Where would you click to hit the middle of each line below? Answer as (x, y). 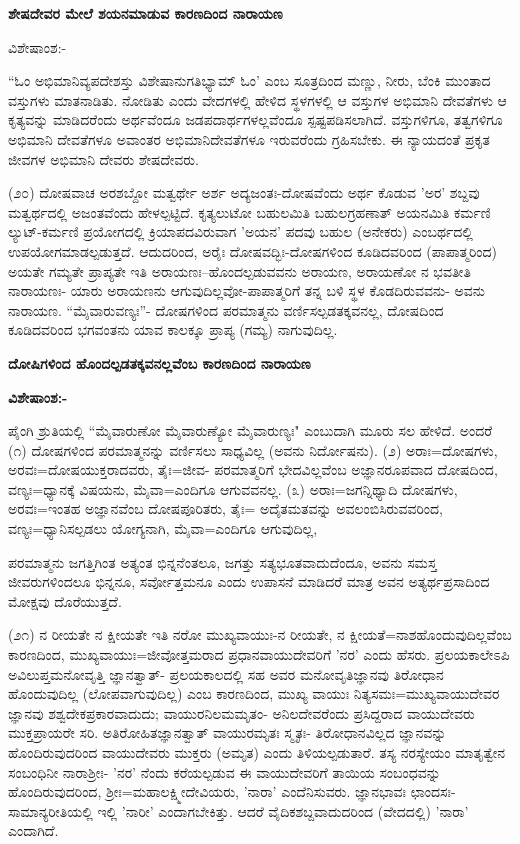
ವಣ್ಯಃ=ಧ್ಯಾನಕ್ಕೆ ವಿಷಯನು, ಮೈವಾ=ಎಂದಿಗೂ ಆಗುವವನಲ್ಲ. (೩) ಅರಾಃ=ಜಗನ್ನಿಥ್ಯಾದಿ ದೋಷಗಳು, (233, 488)
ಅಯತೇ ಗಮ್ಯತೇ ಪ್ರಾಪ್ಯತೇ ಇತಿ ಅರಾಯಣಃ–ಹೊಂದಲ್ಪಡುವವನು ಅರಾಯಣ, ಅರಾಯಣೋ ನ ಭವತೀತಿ (239, 270)
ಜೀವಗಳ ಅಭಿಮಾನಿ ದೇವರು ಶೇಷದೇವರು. (103, 158)
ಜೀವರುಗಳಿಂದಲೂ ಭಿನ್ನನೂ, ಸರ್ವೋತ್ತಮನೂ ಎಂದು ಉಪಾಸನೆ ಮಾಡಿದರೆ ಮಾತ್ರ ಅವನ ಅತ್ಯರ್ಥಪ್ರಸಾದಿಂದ (249, 581)
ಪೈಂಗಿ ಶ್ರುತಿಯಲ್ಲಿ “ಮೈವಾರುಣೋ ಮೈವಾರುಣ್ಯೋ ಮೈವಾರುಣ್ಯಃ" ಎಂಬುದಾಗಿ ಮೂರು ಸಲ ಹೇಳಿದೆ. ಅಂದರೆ (250, 430)
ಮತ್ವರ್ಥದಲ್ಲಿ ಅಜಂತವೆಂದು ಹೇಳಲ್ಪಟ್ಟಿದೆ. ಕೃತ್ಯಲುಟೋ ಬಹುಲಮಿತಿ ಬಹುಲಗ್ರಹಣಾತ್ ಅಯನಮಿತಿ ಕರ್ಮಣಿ (249, 211)
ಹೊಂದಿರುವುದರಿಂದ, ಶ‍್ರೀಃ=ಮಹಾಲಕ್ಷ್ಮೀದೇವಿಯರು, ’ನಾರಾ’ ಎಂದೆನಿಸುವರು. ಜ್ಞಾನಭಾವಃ (207, 791)
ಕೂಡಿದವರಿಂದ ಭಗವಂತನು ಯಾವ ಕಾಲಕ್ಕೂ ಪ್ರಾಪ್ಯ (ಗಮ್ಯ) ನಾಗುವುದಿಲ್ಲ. (173, 329)
